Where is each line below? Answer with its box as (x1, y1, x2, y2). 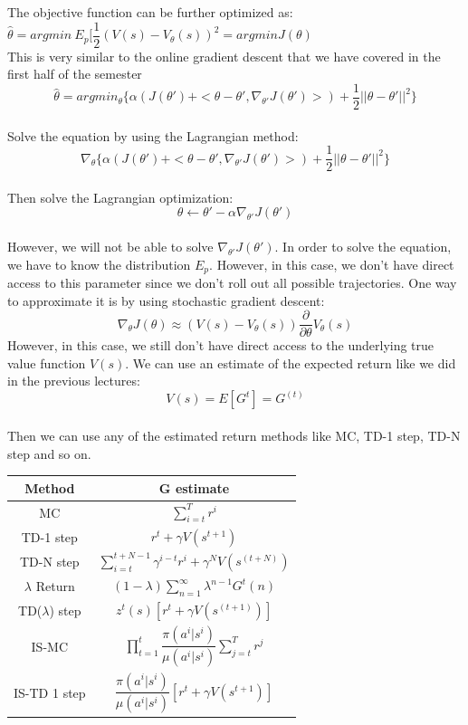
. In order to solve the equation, (274, 236, 452, 255)
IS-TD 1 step (14, 682, 86, 701)
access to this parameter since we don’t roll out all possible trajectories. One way (7, 272, 457, 291)
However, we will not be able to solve (7, 236, 214, 255)
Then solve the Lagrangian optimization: (7, 187, 234, 206)
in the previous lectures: (7, 371, 140, 390)
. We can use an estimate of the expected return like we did (125, 353, 456, 372)
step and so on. (7, 444, 91, 463)
